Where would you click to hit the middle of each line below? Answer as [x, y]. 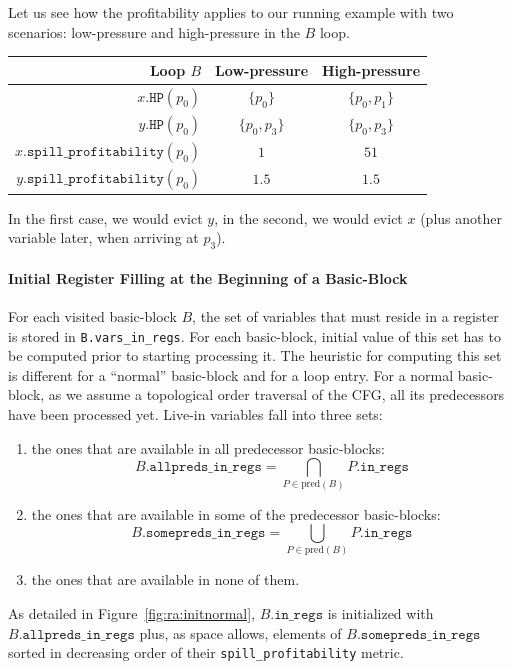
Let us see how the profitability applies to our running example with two [231, 12]
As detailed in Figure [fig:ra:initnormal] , [132, 613]
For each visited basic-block [92, 315]
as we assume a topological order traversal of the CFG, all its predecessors [276, 394]
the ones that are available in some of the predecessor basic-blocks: [236, 513]
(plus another [461, 217]
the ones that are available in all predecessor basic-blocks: [208, 447]
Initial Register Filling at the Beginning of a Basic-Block [208, 277]
